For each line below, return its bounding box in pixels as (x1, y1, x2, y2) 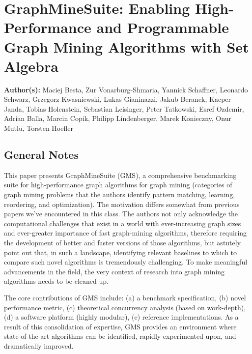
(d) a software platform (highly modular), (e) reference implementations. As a (4, 312, 239, 322)
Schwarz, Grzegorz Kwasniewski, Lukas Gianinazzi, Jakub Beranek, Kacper (4, 94, 231, 104)
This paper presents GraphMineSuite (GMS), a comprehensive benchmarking (4, 170, 237, 180)
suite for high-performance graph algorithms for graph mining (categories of (4, 179, 232, 190)
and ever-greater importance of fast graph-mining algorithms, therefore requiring (4, 228, 247, 238)
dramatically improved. (4, 340, 74, 351)
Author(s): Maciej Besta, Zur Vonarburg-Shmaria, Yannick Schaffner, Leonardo (4, 84, 248, 94)
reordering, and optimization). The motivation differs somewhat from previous (4, 199, 240, 209)
